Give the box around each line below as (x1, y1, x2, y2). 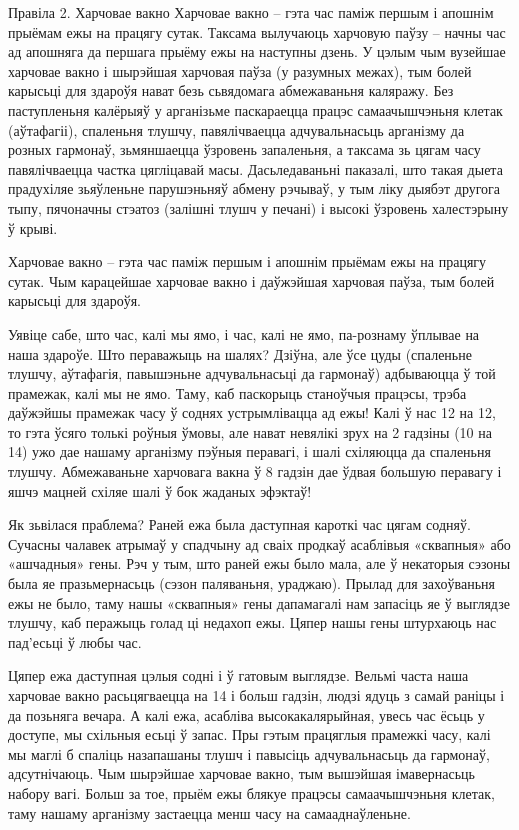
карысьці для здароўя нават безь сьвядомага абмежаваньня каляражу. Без (8, 80, 454, 101)
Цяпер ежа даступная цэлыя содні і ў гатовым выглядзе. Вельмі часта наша (8, 665, 469, 686)
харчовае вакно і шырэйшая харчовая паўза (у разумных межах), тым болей (8, 60, 472, 81)
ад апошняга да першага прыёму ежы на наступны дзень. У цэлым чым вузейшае (8, 41, 506, 62)
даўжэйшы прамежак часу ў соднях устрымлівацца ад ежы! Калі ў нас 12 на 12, (8, 402, 496, 423)
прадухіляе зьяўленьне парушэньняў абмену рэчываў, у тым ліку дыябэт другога (8, 178, 501, 199)
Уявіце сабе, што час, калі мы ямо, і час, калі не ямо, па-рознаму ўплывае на (8, 323, 480, 344)
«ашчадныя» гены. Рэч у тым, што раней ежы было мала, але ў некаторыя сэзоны (8, 553, 511, 574)
